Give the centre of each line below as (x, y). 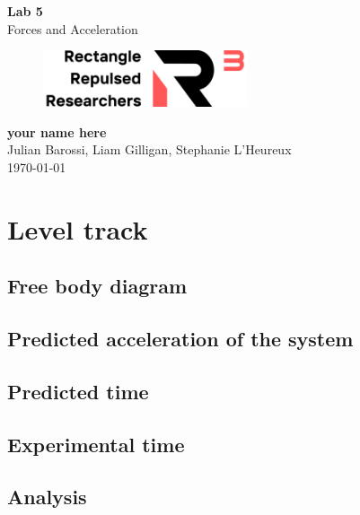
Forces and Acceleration (73, 28)
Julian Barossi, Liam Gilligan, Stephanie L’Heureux (149, 149)
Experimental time (96, 444)
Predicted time (78, 391)
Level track (78, 228)
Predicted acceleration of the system (180, 338)
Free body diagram (97, 286)
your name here (57, 131)
